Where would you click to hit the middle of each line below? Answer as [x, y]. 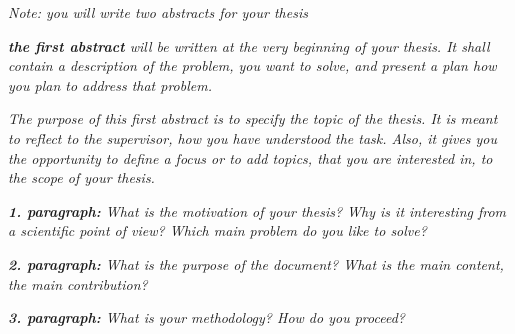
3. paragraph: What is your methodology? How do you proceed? [206, 317]
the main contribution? [78, 283]
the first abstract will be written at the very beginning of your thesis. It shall [249, 45]
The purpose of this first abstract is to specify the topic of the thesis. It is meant [253, 118]
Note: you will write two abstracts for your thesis [158, 12]
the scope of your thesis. [81, 177]
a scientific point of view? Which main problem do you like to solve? [217, 230]
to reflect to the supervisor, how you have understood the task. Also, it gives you [253, 137]
